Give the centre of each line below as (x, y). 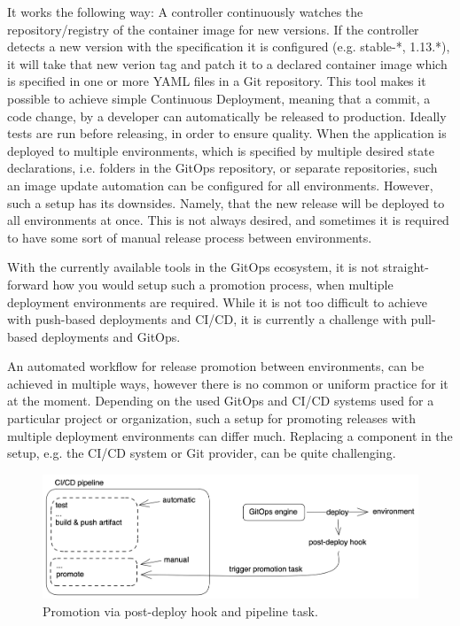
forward (28, 284)
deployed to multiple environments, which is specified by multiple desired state (221, 150)
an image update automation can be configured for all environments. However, (220, 185)
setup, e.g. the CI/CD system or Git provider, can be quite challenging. (202, 453)
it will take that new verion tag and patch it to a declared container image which (227, 63)
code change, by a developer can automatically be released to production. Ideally (227, 116)
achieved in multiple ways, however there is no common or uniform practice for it (228, 383)
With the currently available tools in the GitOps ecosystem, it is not (193, 267)
